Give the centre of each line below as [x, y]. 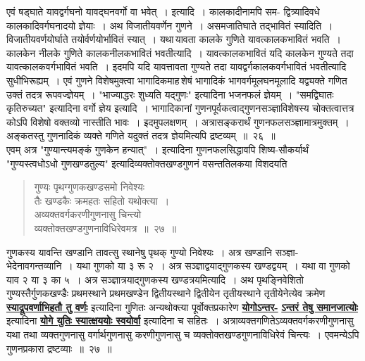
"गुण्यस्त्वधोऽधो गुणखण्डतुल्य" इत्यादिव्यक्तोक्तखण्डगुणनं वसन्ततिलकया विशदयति [147, 163]
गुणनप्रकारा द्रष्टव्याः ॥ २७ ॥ [59, 348]
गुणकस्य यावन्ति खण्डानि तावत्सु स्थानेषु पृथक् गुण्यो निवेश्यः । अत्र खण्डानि [139, 252]
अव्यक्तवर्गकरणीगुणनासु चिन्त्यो [88, 214]
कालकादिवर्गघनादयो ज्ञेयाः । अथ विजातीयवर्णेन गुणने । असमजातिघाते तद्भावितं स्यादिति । [170, 25]
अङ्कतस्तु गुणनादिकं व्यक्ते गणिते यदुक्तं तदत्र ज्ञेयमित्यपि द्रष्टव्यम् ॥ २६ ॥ [141, 135]
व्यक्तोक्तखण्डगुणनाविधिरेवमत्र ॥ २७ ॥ [105, 228]
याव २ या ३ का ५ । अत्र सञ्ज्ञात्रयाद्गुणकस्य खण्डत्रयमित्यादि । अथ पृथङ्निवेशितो [155, 279]
